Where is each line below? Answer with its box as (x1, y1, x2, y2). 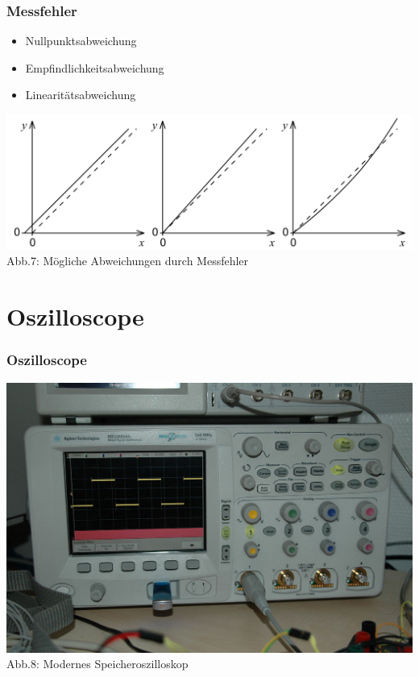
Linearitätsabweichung (25, 86, 136, 103)
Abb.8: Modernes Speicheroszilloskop (6, 655, 189, 672)
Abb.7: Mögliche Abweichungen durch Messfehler (6, 252, 249, 269)
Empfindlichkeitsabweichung (25, 59, 164, 76)
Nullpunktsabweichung (25, 32, 137, 49)
